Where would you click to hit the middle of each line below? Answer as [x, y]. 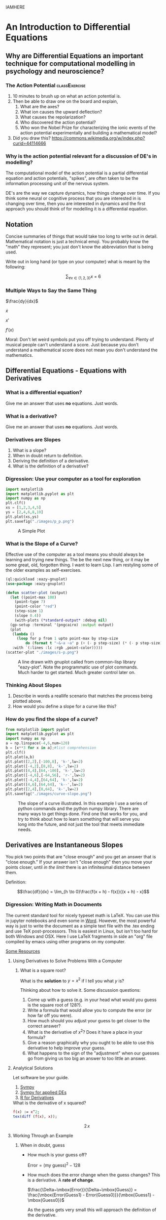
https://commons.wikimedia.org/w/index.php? [98, 138]
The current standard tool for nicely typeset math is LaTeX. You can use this [83, 915]
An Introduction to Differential [68, 27]
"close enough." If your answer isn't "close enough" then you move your [79, 862]
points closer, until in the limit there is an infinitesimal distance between [78, 867]
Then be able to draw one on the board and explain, [65, 101]
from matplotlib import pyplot [38, 729]
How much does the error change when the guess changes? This [94, 1175]
